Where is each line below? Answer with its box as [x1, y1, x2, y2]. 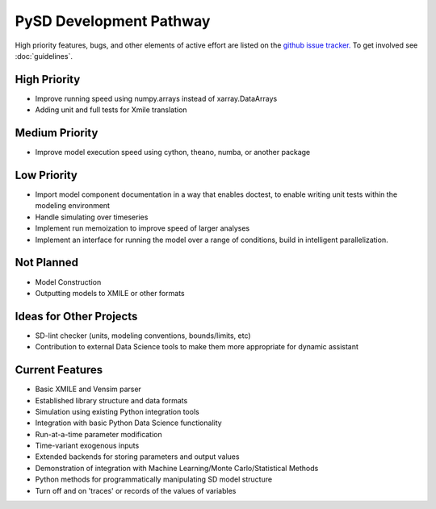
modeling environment [35, 201, 111, 211]
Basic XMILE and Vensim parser [35, 384, 141, 394]
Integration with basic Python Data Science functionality [35, 418, 222, 428]
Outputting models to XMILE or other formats [35, 288, 185, 298]
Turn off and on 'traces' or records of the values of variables [35, 486, 237, 495]
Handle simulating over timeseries [35, 212, 149, 222]
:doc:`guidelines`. [15, 51, 73, 60]
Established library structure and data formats [35, 395, 188, 405]
